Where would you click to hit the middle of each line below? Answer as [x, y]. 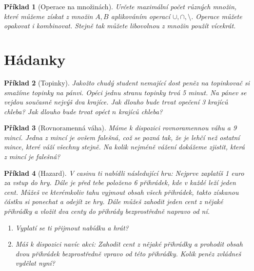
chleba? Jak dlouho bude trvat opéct [57, 111]
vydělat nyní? [35, 263]
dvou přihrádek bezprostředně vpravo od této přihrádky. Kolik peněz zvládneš [128, 253]
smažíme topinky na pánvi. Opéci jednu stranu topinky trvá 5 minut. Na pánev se [125, 92]
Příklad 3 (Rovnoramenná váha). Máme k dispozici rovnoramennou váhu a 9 [120, 128]
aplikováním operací [140, 16]
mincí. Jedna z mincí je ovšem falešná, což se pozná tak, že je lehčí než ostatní [122, 137]
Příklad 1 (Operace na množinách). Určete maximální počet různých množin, [120, 6]
